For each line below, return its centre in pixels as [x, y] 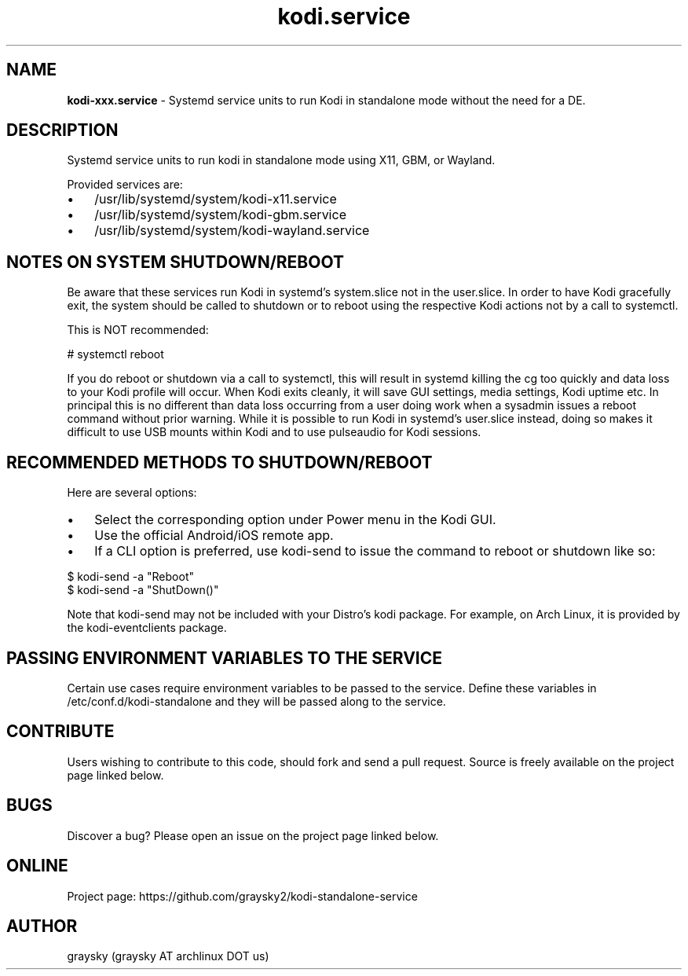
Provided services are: [125, 185]
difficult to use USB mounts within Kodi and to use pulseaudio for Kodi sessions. [274, 432]
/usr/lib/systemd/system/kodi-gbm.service [220, 215]
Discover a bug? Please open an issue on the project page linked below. [253, 835]
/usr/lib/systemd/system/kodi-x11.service [216, 199]
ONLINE [37, 866]
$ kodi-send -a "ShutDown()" [143, 590]
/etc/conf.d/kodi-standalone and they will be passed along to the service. [256, 701]
